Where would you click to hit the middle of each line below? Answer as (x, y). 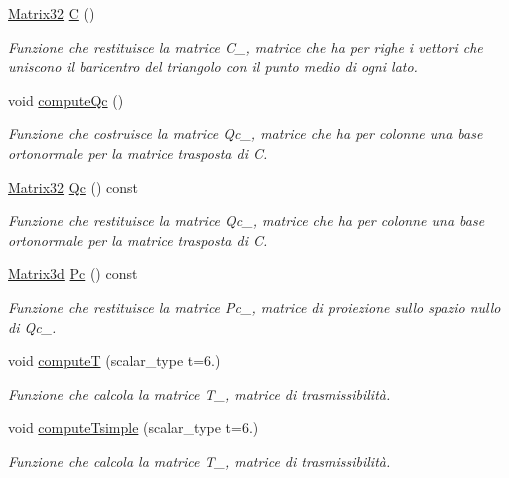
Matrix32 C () (51, 13)
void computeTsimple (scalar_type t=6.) (133, 427)
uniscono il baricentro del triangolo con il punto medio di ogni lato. (213, 66)
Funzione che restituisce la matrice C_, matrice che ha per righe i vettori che (245, 46)
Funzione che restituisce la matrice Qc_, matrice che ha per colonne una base (246, 220)
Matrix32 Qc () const (73, 186)
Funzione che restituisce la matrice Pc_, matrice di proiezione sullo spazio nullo (254, 306)
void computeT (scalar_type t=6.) (114, 360)
